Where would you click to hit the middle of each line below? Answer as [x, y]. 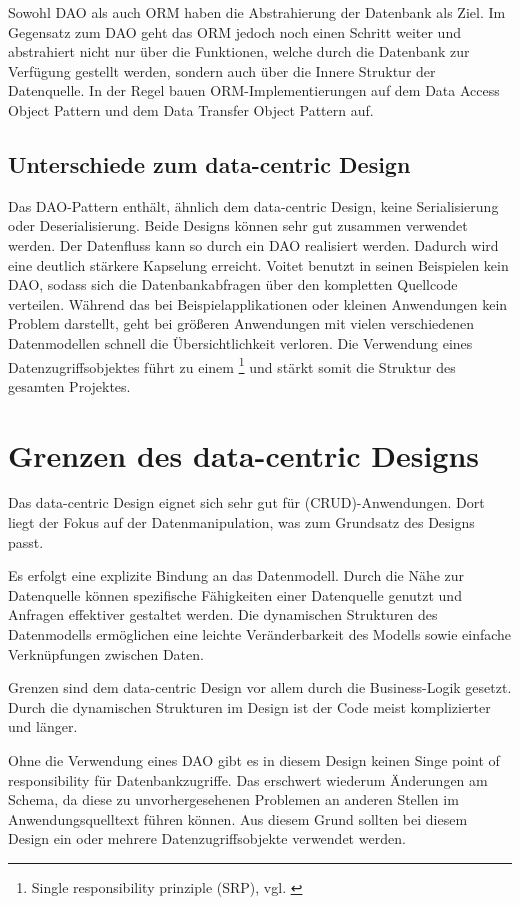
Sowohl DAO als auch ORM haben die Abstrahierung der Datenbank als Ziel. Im [257, 12]
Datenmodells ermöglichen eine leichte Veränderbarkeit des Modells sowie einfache [260, 634]
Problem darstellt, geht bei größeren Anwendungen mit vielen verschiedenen [241, 323]
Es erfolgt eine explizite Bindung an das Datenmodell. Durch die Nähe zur [236, 575]
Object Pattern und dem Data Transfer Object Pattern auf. [191, 109]
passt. [26, 541]
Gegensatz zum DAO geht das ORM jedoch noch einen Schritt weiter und [234, 31]
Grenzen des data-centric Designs [244, 454]
